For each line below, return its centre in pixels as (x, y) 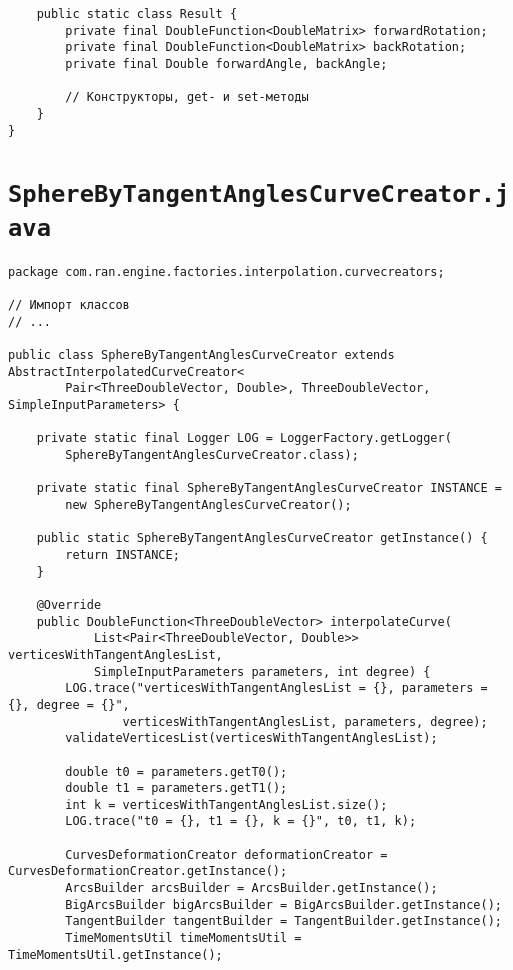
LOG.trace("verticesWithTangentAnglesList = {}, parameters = (276, 688)
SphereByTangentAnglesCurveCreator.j (259, 194)
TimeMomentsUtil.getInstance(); (115, 954)
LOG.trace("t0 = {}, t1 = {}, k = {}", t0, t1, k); (241, 821)
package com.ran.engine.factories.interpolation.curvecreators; (226, 271)
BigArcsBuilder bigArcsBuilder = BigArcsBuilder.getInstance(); (283, 904)
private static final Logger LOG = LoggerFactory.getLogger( (244, 438)
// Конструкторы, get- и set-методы (187, 97)
